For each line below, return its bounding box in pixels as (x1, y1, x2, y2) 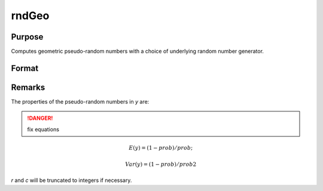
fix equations (27, 126, 60, 133)
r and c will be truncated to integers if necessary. (11, 177, 132, 184)
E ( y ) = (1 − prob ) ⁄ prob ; (129, 144, 193, 151)
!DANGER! (27, 114, 53, 122)
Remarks (11, 82, 45, 92)
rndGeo (11, 9, 50, 22)
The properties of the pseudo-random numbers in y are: (11, 98, 150, 105)
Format (11, 63, 39, 73)
